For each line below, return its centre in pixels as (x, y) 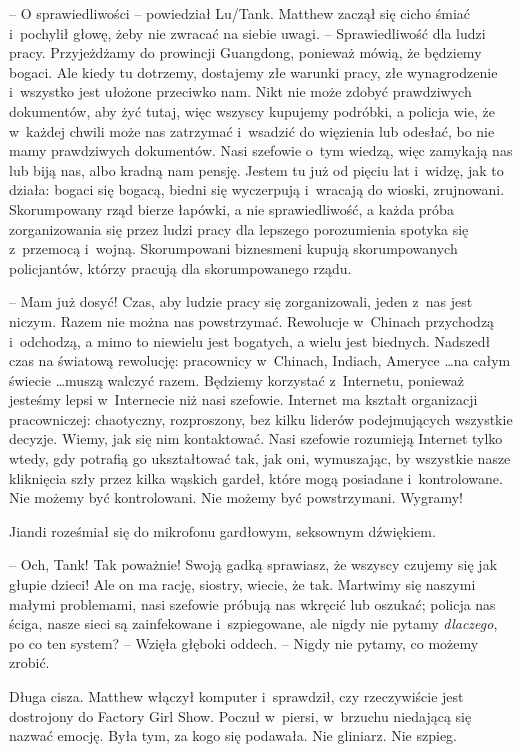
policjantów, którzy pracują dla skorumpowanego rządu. (180, 267)
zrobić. (29, 662)
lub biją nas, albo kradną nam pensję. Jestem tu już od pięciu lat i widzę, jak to (256, 169)
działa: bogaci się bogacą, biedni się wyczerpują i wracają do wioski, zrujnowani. (257, 189)
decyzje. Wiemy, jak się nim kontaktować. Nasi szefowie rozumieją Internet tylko (256, 438)
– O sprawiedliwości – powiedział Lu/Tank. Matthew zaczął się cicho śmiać (239, 13)
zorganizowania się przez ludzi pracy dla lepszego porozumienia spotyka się (239, 228)
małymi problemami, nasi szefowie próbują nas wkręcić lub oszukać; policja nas (252, 603)
